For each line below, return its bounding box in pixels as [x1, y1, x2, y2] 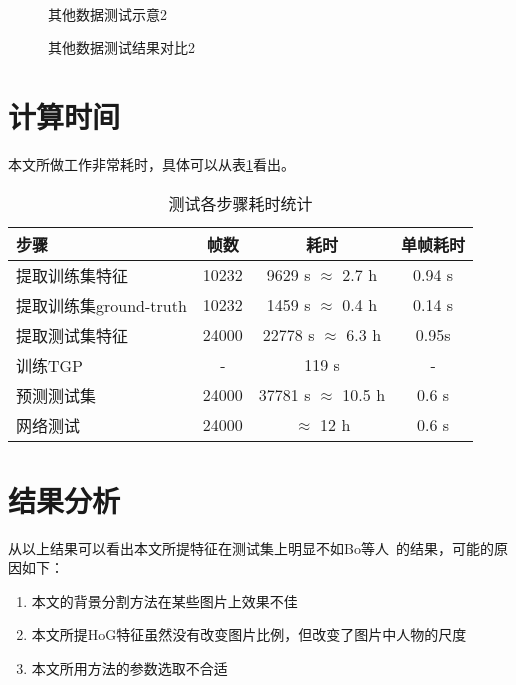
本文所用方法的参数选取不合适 [31, 658, 228, 678]
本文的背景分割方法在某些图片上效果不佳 [31, 590, 298, 611]
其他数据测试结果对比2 [48, 37, 195, 58]
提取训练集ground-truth [16, 293, 187, 317]
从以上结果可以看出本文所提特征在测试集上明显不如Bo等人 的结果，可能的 [8, 537, 494, 558]
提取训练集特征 [16, 263, 129, 287]
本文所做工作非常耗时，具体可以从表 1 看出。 [8, 153, 295, 174]
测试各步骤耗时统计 [168, 191, 313, 215]
